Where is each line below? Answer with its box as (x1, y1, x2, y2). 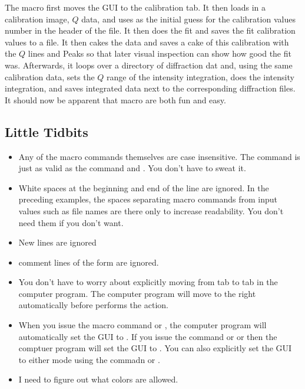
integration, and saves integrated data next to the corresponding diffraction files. (5, 82, 296, 94)
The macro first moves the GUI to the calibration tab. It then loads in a (5, 1, 266, 13)
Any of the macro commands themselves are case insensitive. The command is (18, 150, 300, 162)
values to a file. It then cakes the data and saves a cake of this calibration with (5, 35, 289, 48)
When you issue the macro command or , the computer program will (18, 319, 267, 331)
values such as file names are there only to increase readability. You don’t (18, 204, 284, 217)
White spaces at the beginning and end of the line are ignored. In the (18, 181, 269, 194)
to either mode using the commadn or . (18, 353, 160, 365)
